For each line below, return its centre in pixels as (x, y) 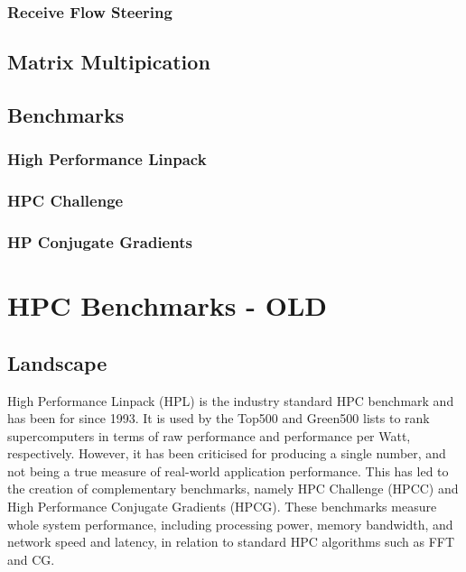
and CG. (31, 559)
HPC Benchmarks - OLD (167, 305)
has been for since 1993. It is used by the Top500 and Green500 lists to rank (219, 418)
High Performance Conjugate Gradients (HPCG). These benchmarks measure (222, 507)
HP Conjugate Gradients (100, 242)
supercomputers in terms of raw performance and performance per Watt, (209, 435)
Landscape (57, 362)
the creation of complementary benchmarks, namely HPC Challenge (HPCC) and (233, 489)
